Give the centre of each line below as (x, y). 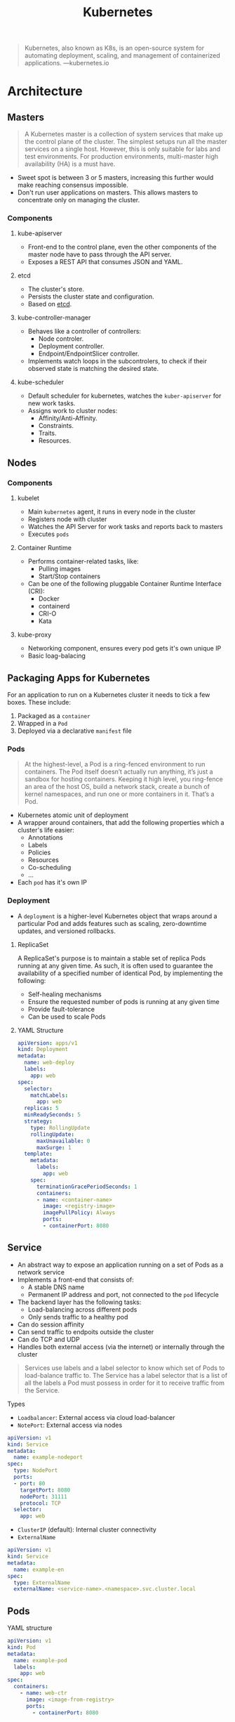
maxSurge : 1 (54, 1147)
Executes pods (48, 534)
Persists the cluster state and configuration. (91, 296)
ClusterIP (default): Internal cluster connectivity (87, 1529)
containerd (54, 606)
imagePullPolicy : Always (79, 1213)
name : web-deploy (49, 1063)
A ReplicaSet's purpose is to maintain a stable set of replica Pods (112, 958)
